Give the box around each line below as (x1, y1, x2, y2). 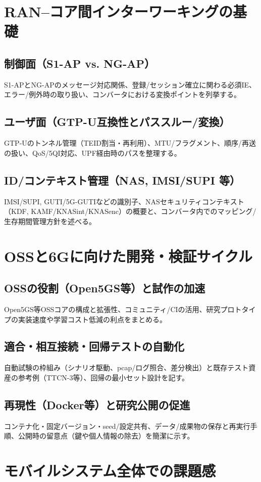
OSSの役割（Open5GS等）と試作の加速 (4, 280, 205, 296)
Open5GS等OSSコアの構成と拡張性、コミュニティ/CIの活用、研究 (4, 303, 221, 314)
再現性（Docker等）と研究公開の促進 (4, 397, 190, 412)
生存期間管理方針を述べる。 (4, 215, 96, 226)
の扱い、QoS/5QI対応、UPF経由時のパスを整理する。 (4, 147, 181, 158)
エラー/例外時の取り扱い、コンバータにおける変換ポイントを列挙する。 (4, 89, 241, 100)
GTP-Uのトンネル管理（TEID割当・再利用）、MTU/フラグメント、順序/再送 (4, 138, 256, 148)
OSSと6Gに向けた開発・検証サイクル (4, 245, 252, 266)
